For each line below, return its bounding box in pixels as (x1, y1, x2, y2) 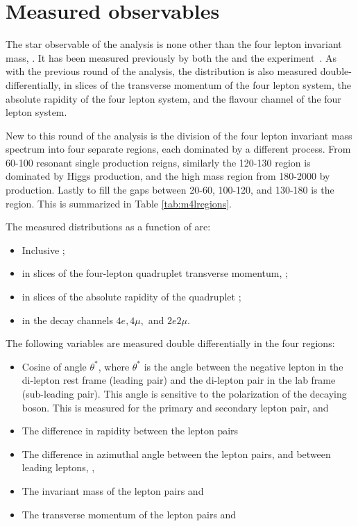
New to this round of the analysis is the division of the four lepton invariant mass (6, 128, 352, 142)
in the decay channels (22, 312, 113, 327)
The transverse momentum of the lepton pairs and (22, 507, 237, 521)
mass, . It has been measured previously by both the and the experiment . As (6, 50, 336, 65)
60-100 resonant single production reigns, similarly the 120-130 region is (6, 155, 311, 169)
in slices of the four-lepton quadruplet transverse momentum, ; (22, 266, 288, 280)
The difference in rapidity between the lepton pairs (22, 423, 239, 438)
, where (98, 359, 130, 373)
